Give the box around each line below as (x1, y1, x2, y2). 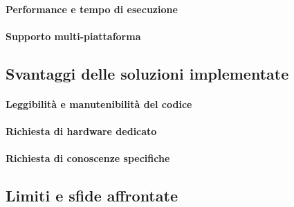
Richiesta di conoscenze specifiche (6, 151, 170, 165)
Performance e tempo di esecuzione (6, 1, 178, 16)
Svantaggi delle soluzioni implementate (6, 62, 289, 84)
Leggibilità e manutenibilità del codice (6, 96, 192, 111)
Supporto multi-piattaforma (6, 28, 141, 43)
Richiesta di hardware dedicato (6, 123, 157, 138)
